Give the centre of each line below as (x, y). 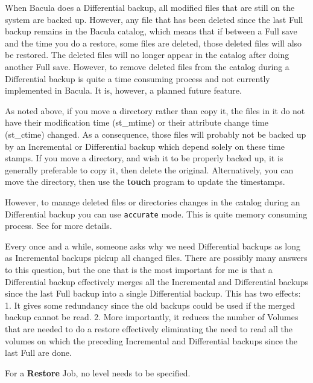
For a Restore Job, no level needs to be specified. (98, 372)
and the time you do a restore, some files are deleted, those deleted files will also (153, 43)
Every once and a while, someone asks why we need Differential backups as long (153, 246)
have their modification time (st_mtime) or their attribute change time (137, 122)
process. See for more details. (58, 226)
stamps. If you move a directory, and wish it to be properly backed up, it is (144, 158)
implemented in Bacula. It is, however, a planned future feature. (123, 90)
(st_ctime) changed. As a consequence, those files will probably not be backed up (156, 134)
